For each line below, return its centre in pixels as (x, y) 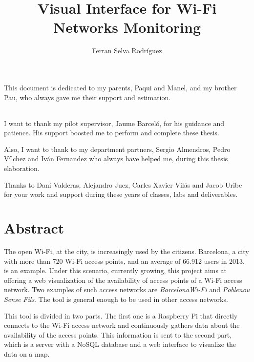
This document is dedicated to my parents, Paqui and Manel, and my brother (120, 87)
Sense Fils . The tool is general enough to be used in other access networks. (116, 299)
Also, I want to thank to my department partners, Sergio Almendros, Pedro (117, 149)
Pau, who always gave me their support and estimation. (87, 97)
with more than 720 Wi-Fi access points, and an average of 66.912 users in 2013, (124, 261)
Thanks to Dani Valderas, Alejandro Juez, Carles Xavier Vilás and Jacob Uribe (123, 184)
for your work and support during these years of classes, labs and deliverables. (121, 194)
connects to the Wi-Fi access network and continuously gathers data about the (122, 325)
